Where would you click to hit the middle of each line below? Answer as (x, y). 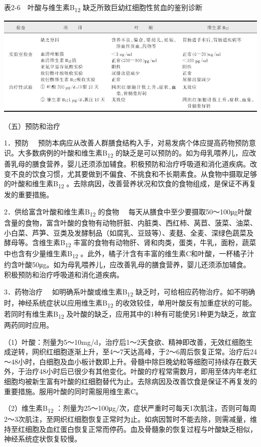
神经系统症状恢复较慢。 (43, 439)
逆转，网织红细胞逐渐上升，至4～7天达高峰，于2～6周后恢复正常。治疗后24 (134, 352)
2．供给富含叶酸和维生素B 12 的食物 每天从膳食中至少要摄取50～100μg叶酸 (128, 212)
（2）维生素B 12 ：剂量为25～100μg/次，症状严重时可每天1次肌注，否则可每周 (130, 408)
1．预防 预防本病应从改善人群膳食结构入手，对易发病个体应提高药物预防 (126, 143)
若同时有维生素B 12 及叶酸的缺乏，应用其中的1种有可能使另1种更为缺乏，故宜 (130, 314)
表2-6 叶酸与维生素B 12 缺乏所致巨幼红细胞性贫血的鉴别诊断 (103, 8)
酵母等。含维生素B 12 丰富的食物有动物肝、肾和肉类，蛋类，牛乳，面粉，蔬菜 (130, 243)
